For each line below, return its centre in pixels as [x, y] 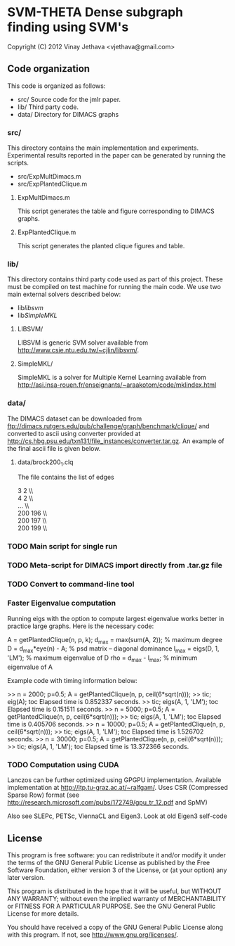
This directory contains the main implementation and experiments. [103, 148]
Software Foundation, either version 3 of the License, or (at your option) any [117, 870]
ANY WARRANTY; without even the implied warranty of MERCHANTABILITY [117, 899]
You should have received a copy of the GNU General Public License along [115, 927]
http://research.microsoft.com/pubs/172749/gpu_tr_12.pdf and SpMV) [108, 803]
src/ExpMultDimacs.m [49, 177]
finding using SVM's [68, 27]
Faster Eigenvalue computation [62, 603]
